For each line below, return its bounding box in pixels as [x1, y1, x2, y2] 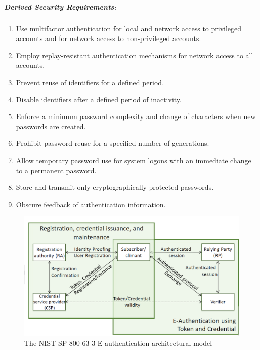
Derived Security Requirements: [4, 1, 117, 12]
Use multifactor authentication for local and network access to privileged [16, 23, 242, 33]
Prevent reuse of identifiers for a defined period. [16, 76, 164, 87]
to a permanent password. [16, 165, 97, 175]
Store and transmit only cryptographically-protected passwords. [16, 182, 214, 192]
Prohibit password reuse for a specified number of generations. [16, 138, 209, 148]
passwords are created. [16, 121, 86, 131]
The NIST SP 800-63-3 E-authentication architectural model [24, 337, 212, 348]
